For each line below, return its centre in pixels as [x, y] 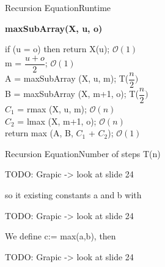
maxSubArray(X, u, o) [54, 28]
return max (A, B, [39, 133]
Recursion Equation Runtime [58, 7]
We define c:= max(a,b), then [61, 236]
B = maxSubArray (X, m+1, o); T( [72, 94]
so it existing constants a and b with [73, 194]
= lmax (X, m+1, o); [57, 121]
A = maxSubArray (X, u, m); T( [67, 78]
